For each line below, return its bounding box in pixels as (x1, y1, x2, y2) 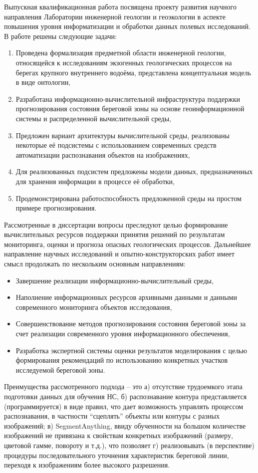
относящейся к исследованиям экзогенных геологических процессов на (15, 57, 232, 67)
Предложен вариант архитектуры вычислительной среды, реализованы (15, 130, 230, 140)
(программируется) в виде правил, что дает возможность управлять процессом (4, 401, 244, 411)
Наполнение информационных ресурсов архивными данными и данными (15, 292, 237, 302)
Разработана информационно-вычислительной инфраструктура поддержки (15, 93, 240, 104)
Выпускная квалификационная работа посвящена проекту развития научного (4, 1, 237, 11)
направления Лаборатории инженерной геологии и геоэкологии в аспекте (4, 11, 226, 21)
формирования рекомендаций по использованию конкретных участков (15, 355, 228, 365)
